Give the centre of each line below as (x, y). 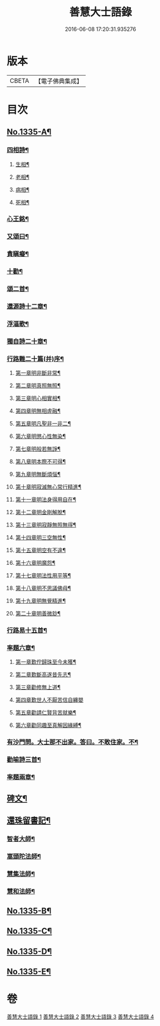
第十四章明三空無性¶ (40, 537)
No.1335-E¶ (29, 972)
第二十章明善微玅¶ (38, 614)
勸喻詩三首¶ (24, 760)
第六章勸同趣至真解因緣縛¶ (48, 725)
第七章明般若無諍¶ (38, 449)
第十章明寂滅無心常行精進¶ (48, 487)
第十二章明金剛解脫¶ (40, 512)
